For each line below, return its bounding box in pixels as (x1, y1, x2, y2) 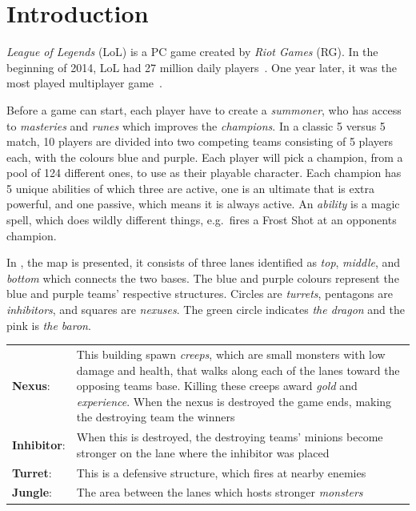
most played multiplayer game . (6, 74, 162, 91)
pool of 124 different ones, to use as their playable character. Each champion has (6, 164, 402, 181)
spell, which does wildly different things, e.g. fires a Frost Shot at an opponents (6, 211, 397, 228)
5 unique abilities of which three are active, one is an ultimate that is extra (6, 179, 374, 196)
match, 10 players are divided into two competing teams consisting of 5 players (6, 133, 394, 150)
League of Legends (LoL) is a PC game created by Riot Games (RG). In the (6, 43, 378, 60)
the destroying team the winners (76, 408, 235, 425)
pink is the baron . (6, 316, 91, 333)
